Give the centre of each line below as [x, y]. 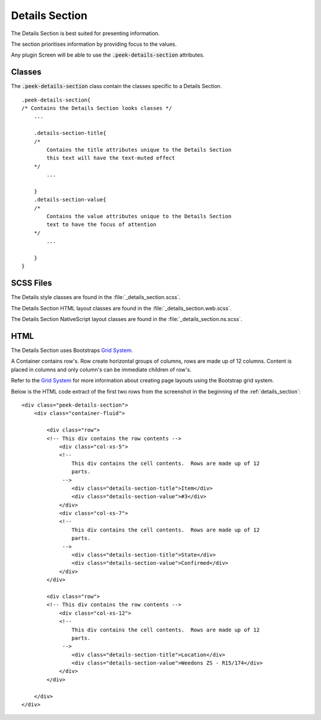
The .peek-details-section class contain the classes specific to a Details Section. [117, 86]
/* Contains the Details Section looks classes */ [97, 108]
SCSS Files [32, 283]
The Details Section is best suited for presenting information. [85, 33]
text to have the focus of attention [102, 225]
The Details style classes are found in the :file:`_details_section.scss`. [96, 297]
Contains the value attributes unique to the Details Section [139, 216]
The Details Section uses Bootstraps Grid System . [72, 350]
